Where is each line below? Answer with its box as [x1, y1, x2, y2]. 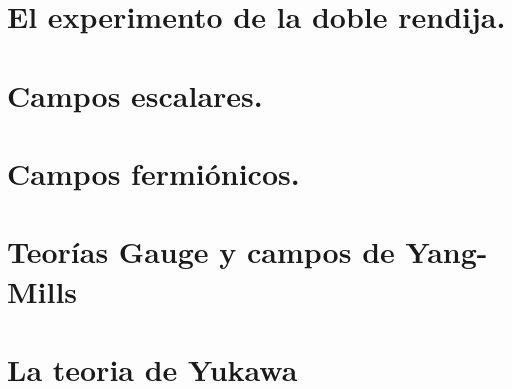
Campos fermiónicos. [7, 152, 300, 193]
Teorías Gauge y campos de [7, 231, 395, 272]
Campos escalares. [7, 74, 263, 115]
